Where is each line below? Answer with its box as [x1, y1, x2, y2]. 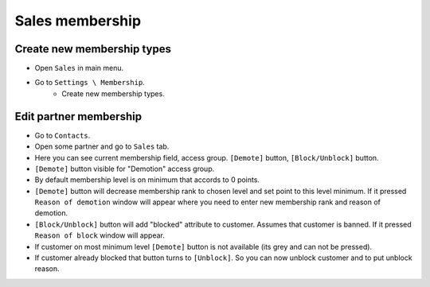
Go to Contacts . [34, 130, 91, 140]
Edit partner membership [14, 110, 143, 123]
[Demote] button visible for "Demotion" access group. [34, 164, 215, 173]
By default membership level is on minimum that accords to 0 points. [34, 175, 260, 184]
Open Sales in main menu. [34, 64, 124, 73]
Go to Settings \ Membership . [34, 78, 145, 87]
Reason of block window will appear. [34, 231, 165, 240]
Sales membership [14, 12, 142, 29]
